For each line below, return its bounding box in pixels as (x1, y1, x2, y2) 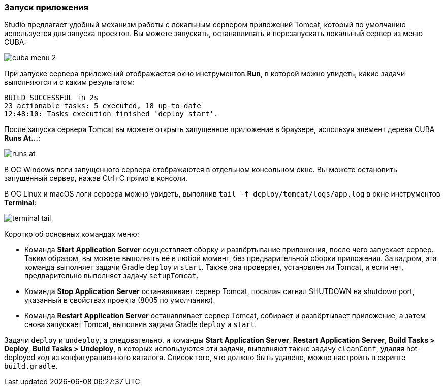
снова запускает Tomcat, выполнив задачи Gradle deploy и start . (24, 320, 257, 329)
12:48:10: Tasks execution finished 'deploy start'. (4, 110, 218, 118)
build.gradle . (4, 362, 58, 371)
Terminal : (4, 198, 37, 207)
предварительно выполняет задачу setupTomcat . (24, 271, 199, 280)
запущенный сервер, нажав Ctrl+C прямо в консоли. (4, 174, 188, 183)
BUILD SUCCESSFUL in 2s (4, 93, 99, 102)
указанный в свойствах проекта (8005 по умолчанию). (24, 296, 215, 305)
